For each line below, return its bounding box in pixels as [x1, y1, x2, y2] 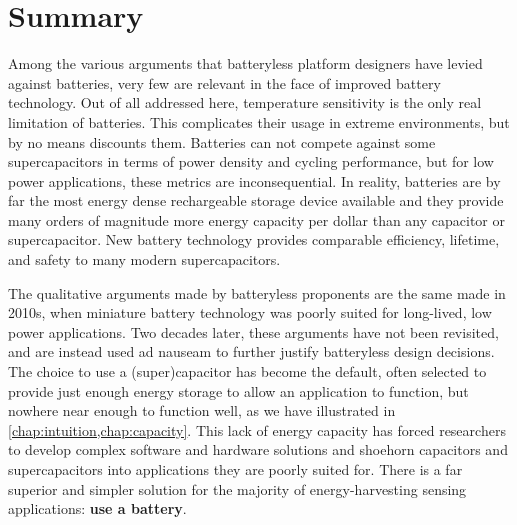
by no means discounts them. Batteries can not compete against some [8, 131, 436, 152]
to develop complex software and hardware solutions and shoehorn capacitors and [8, 439, 508, 460]
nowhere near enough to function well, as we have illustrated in [8, 400, 396, 421]
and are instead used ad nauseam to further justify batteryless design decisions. [8, 341, 495, 362]
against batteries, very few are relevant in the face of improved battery [8, 72, 441, 93]
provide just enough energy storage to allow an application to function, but [8, 380, 469, 401]
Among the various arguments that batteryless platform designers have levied [8, 53, 483, 74]
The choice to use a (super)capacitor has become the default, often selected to [8, 361, 487, 382]
